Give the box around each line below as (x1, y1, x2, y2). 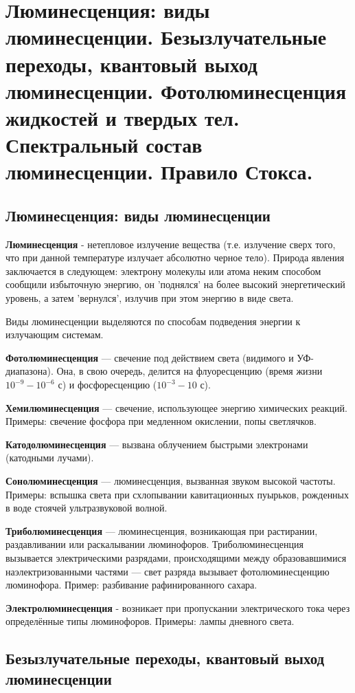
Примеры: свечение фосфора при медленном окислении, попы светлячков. (5, 414, 317, 428)
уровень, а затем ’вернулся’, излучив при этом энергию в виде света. (5, 291, 294, 305)
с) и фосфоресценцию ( (58, 377, 157, 392)
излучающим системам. (5, 327, 104, 342)
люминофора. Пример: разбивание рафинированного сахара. (5, 577, 257, 592)
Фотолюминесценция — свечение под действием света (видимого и (5, 350, 294, 364)
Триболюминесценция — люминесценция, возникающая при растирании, (5, 523, 318, 538)
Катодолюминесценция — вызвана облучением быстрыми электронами (5, 437, 308, 451)
